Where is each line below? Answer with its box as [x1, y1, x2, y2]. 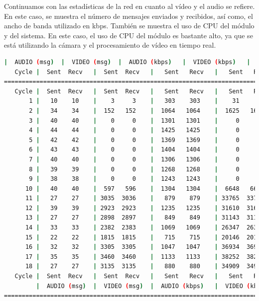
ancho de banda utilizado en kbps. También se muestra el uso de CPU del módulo [4, 20, 255, 31]
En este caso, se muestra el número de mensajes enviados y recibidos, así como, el [4, 10, 253, 21]
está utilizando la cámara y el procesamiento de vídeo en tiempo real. [4, 40, 216, 50]
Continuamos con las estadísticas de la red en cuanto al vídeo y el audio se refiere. [4, 1, 255, 11]
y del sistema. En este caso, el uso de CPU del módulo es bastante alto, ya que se [4, 30, 253, 40]
